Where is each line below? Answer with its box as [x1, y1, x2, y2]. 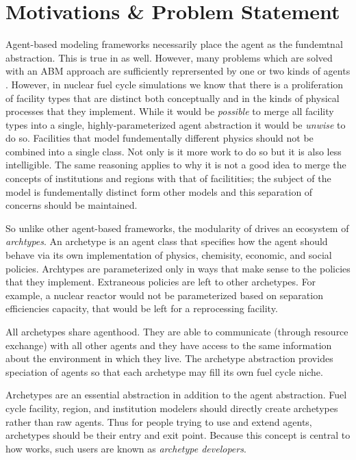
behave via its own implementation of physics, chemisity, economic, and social [5, 248, 332, 262]
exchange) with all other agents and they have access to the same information [5, 337, 332, 352]
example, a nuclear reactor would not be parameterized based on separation [5, 287, 323, 302]
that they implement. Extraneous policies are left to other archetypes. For [5, 274, 316, 289]
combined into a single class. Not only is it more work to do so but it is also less [5, 144, 342, 158]
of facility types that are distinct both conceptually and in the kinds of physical [5, 90, 340, 105]
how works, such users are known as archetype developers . [5, 441, 246, 455]
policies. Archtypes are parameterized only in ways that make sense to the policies [5, 261, 351, 275]
